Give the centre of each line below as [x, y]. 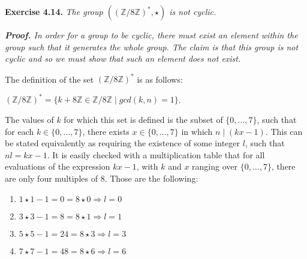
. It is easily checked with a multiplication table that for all [156, 154]
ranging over [215, 166]
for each [19, 131]
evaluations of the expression [58, 166]
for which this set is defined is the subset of [143, 119]
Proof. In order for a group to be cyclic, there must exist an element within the [151, 35]
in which [197, 131]
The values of [29, 119]
